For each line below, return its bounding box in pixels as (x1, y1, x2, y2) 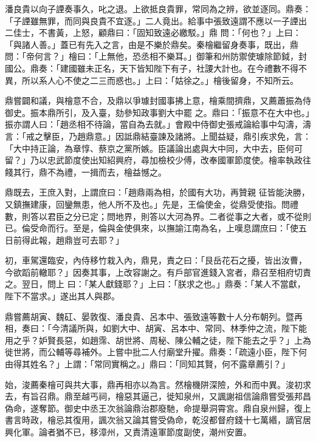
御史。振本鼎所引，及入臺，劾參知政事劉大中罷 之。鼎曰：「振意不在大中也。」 (5, 106, 310, 118)
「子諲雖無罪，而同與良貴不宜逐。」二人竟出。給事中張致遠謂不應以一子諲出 (5, 14, 307, 27)
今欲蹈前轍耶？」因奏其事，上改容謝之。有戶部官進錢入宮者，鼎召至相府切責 (5, 265, 311, 278)
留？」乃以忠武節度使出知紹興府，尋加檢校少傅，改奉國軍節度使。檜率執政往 (5, 154, 311, 166)
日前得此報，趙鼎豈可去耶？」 (5, 233, 124, 246)
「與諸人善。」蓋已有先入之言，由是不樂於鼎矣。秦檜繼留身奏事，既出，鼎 (5, 38, 298, 50)
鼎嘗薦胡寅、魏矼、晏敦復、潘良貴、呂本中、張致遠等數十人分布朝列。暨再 (5, 310, 303, 322)
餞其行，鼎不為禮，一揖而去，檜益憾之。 (5, 165, 167, 178)
